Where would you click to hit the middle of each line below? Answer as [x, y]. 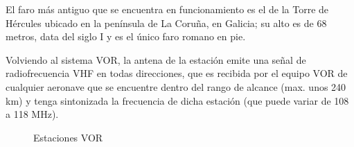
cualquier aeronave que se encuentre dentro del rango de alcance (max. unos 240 [176, 86]
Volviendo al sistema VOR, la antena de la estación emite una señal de [156, 59]
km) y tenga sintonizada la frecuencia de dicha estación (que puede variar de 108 [177, 100]
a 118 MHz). [32, 114]
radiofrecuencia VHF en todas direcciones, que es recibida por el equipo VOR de [177, 73]
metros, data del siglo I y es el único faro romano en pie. [126, 36]
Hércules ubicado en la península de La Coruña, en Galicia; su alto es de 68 [166, 23]
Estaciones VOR [68, 137]
